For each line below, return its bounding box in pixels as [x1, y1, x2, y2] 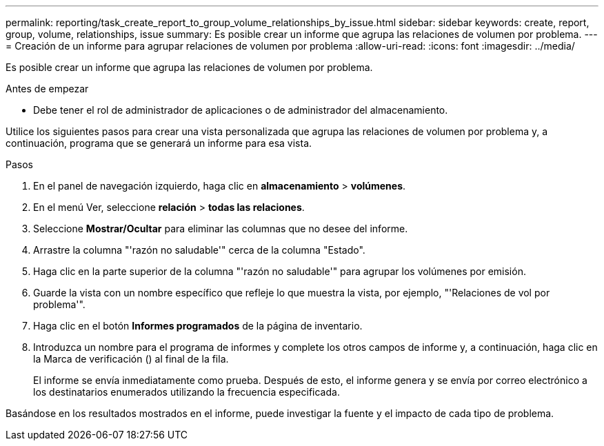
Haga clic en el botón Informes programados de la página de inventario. [33, 320, 363, 332]
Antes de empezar [6, 83, 89, 94]
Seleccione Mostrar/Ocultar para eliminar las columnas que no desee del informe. [33, 223, 408, 234]
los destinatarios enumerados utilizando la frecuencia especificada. [33, 386, 340, 398]
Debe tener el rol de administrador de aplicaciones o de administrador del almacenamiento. [33, 104, 448, 116]
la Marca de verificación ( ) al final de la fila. [33, 353, 229, 365]
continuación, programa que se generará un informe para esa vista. [6, 137, 312, 149]
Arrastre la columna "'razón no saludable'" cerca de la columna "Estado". [33, 244, 365, 256]
